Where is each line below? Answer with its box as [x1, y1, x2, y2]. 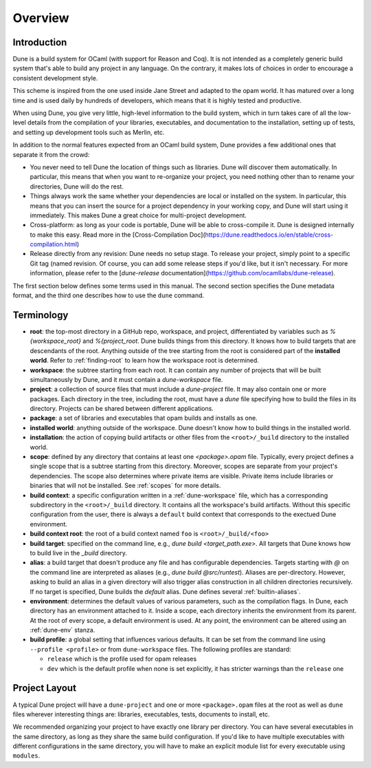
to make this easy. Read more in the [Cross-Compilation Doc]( [30, 231, 205, 239]
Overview [12, 10, 69, 25]
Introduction [12, 36, 67, 48]
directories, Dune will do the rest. [30, 182, 124, 191]
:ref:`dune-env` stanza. [30, 626, 95, 634]
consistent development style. [12, 74, 98, 82]
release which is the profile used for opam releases [47, 654, 197, 663]
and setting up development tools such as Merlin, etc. [12, 128, 165, 136]
